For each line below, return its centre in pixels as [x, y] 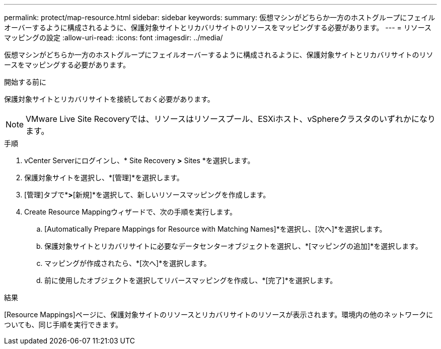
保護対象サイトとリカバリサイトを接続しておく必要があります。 [109, 99]
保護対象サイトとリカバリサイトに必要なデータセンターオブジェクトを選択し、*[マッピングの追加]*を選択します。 [233, 246]
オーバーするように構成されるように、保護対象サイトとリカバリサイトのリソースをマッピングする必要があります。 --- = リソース [218, 27]
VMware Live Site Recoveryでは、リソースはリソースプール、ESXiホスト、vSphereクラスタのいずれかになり [231, 119]
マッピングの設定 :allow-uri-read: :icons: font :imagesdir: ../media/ [114, 38]
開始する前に [25, 82]
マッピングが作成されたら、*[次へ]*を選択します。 [128, 263]
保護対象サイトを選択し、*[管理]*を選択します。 [104, 178]
